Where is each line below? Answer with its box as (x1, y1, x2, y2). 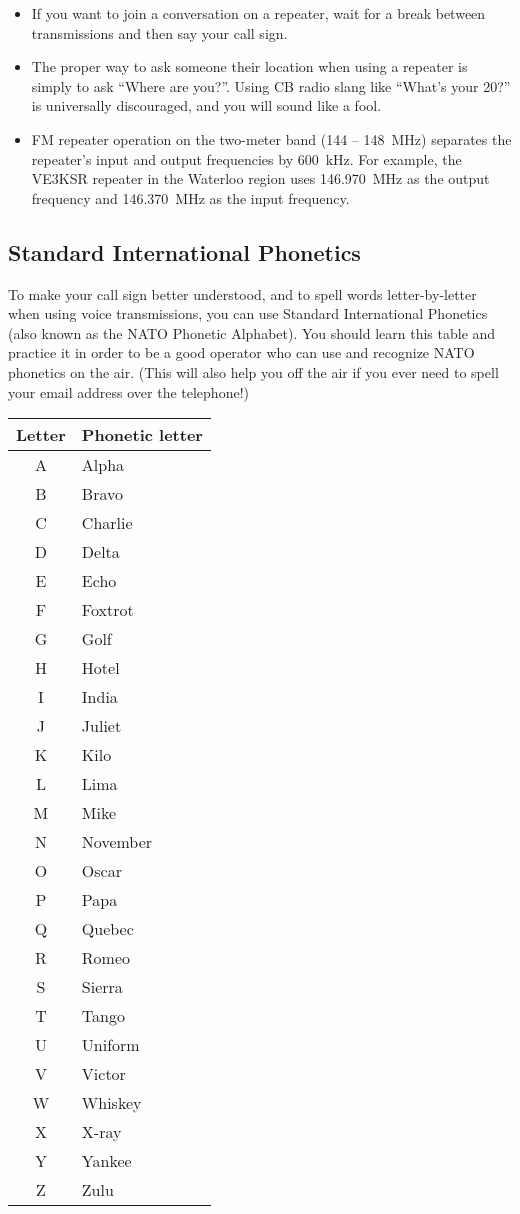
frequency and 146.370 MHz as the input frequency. (31, 187, 350, 208)
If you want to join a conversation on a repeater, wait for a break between (31, 3, 486, 23)
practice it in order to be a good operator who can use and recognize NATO (8, 342, 475, 363)
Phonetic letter (81, 423, 203, 447)
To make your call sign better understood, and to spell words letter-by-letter (8, 283, 477, 304)
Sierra (81, 975, 123, 999)
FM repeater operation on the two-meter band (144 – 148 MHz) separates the (31, 128, 512, 149)
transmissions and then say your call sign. (31, 22, 288, 43)
